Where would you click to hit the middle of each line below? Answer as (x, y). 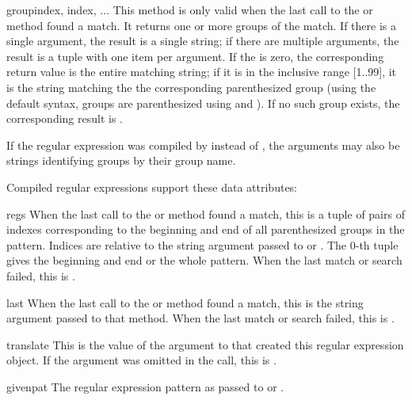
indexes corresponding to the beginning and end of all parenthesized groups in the (206, 229)
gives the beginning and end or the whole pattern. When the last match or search (204, 260)
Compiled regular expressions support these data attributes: (152, 187)
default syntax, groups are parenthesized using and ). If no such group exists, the (203, 103)
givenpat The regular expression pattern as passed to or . (145, 386)
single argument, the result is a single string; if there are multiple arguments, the (203, 41)
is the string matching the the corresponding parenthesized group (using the (191, 87)
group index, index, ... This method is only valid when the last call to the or (190, 10)
